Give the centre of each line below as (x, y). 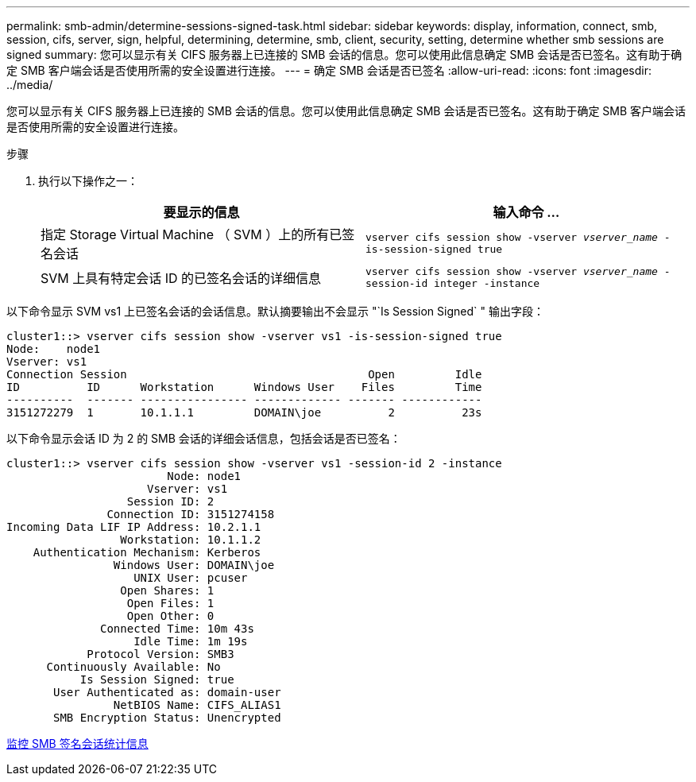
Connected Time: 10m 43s (177, 629)
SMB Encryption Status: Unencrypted (167, 718)
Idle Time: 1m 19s (191, 641)
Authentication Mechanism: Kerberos (147, 552)
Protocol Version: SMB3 (160, 654)
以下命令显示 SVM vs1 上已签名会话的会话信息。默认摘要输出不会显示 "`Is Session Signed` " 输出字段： (275, 311)
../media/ (30, 85)
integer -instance (487, 283)
